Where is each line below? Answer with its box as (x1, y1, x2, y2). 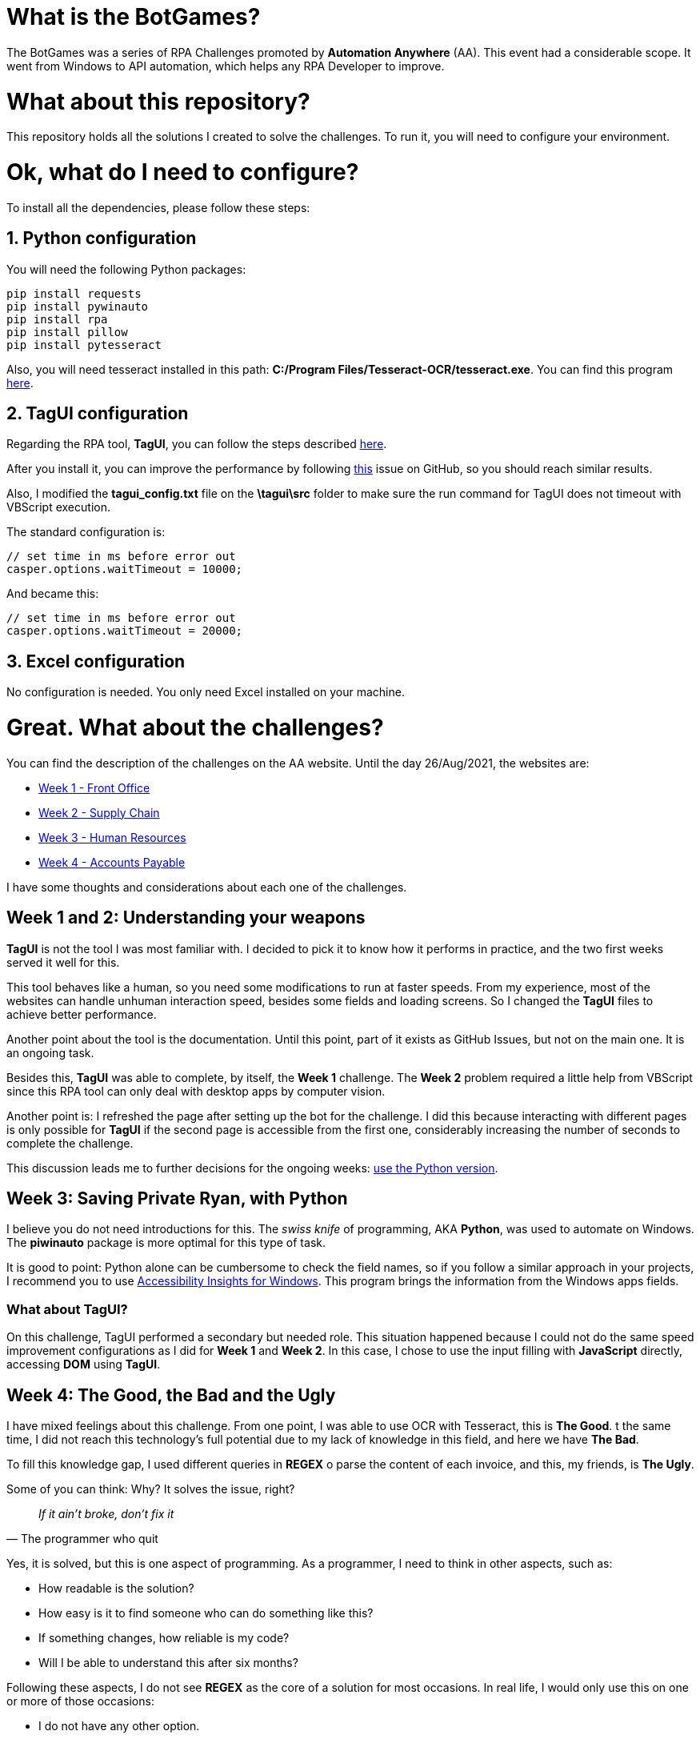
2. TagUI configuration (6, 403, 189, 424)
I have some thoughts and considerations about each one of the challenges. (6, 880, 407, 894)
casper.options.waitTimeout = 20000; (6, 624, 243, 638)
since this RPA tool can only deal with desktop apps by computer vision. (6, 1084, 386, 1098)
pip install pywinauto (6, 299, 149, 313)
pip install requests (6, 286, 142, 300)
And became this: (6, 587, 99, 601)
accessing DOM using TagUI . (6, 1357, 161, 1372)
